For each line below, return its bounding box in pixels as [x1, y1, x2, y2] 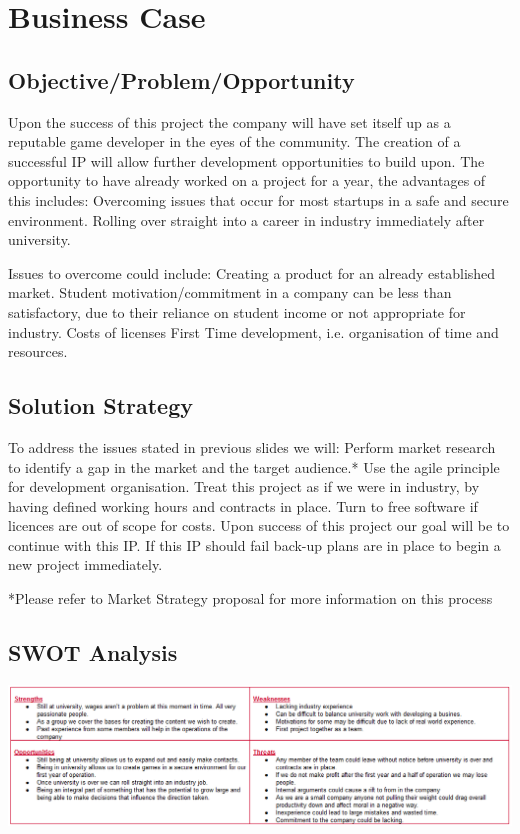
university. [8, 229, 71, 250]
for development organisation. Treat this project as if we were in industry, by [8, 476, 480, 497]
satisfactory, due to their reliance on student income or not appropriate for [8, 301, 466, 322]
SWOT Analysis [8, 637, 178, 668]
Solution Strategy [8, 390, 194, 421]
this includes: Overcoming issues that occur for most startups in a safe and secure [8, 189, 509, 210]
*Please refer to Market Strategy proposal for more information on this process [8, 588, 493, 609]
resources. [8, 341, 68, 362]
